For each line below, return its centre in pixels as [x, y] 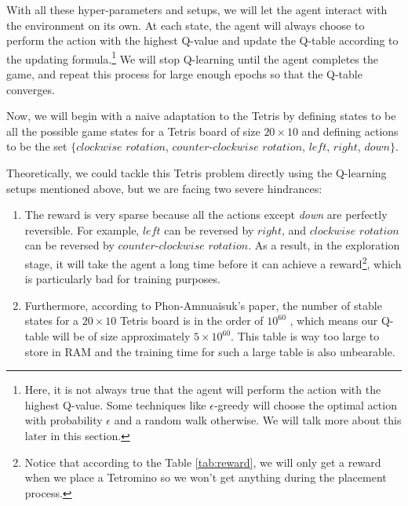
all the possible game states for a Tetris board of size [133, 131]
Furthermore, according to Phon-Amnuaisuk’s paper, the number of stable [203, 305]
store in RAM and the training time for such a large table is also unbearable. [210, 351]
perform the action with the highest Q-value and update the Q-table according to [202, 40]
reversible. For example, [82, 229]
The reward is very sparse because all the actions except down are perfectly [206, 215]
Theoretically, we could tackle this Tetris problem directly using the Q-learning [197, 173]
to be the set [37, 146]
